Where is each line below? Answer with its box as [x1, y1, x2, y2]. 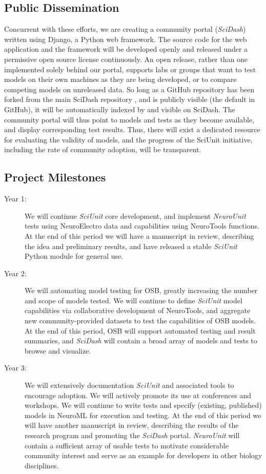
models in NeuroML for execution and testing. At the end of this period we [25, 409, 261, 420]
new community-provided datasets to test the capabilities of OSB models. [25, 315, 256, 326]
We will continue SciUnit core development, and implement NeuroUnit [25, 210, 246, 221]
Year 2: [4, 267, 27, 278]
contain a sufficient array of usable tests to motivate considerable [25, 440, 229, 450]
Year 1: [4, 193, 27, 204]
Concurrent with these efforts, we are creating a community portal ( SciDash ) [4, 24, 246, 34]
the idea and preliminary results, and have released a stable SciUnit [25, 240, 237, 251]
